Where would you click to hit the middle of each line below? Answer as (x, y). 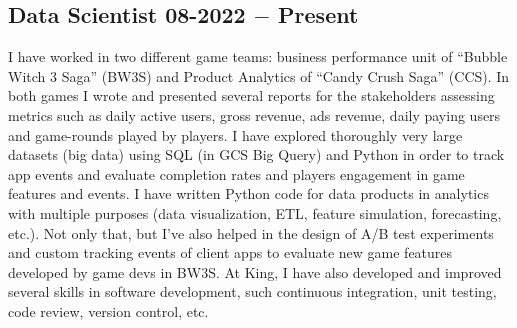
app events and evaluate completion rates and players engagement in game (236, 173)
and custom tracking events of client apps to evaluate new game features (230, 252)
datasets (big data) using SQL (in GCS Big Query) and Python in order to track (256, 154)
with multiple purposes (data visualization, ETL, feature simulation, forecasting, (255, 212)
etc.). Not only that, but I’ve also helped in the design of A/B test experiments (251, 232)
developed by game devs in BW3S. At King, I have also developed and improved (255, 271)
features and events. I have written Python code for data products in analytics (248, 193)
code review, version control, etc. (108, 310)
